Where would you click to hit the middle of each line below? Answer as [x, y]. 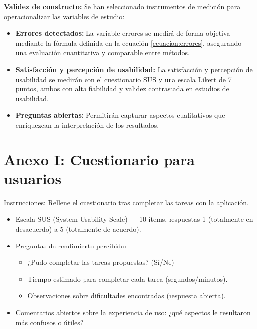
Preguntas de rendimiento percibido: [71, 245]
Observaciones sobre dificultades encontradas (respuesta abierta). [127, 295]
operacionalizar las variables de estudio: [64, 16]
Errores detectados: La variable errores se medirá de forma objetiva [123, 33]
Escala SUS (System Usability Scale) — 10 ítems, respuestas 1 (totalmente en [134, 219]
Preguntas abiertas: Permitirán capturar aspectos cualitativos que [120, 115]
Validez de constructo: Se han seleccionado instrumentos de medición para [122, 6]
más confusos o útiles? [49, 322]
